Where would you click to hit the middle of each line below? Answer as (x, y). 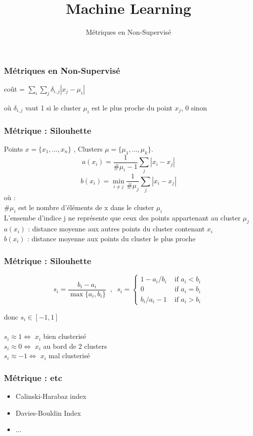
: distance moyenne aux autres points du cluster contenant (116, 229)
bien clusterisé (65, 336)
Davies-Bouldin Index (48, 412)
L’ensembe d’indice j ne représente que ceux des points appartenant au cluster (122, 217)
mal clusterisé (69, 355)
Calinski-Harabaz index (51, 396)
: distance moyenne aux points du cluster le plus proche (111, 238)
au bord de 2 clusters (75, 346)
